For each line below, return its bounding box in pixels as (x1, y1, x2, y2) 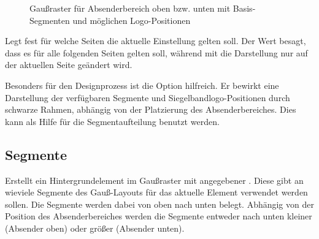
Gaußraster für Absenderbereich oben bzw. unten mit (29, 2, 231, 14)
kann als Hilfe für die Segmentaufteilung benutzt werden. (5, 115, 220, 127)
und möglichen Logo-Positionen (72, 13, 191, 26)
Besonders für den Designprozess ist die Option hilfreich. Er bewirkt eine (5, 78, 279, 91)
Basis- (233, 2, 256, 14)
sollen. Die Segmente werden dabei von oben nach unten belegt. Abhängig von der (5, 197, 314, 210)
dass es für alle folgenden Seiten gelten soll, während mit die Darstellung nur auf (5, 46, 308, 59)
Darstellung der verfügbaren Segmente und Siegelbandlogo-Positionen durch (5, 91, 290, 104)
